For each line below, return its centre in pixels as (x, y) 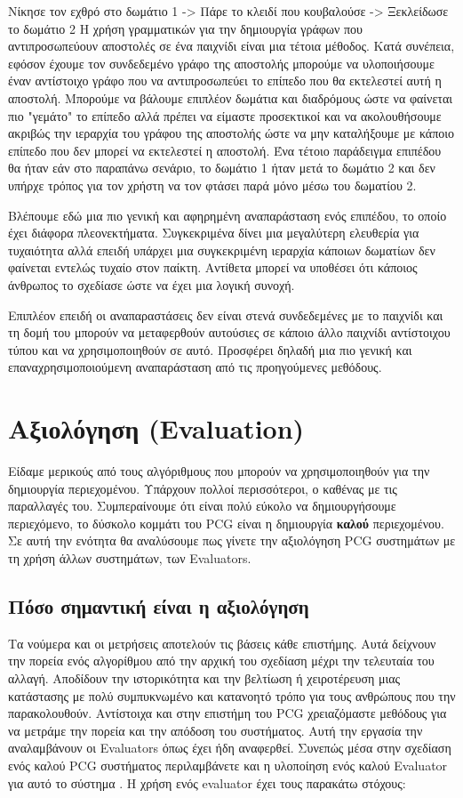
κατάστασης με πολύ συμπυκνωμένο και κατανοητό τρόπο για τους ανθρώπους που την (232, 695)
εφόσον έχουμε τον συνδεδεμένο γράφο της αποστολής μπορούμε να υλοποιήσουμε (221, 63)
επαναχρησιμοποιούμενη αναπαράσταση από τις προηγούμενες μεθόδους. (195, 367)
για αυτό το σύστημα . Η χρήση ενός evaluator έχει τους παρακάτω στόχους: (207, 782)
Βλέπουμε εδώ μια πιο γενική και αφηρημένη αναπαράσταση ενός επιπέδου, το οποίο (228, 215)
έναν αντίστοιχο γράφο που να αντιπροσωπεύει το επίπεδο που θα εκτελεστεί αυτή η (225, 81)
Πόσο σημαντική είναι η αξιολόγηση (159, 605)
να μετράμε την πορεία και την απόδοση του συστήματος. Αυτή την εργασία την (216, 730)
